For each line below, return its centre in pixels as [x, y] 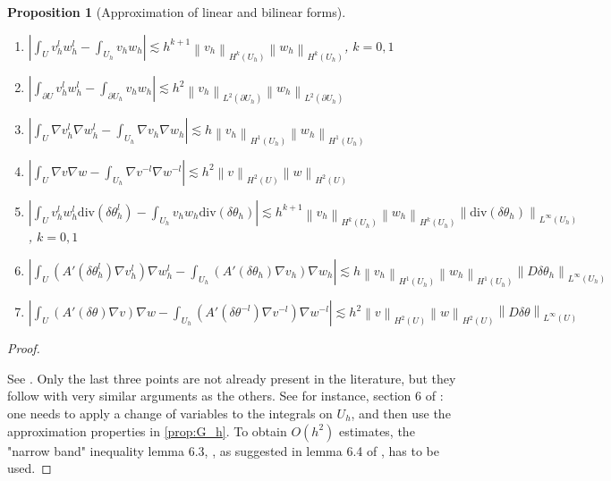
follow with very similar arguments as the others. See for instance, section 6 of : [225, 396]
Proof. [24, 348]
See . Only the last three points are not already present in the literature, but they [232, 378]
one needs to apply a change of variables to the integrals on [170, 413]
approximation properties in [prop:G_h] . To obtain [147, 430]
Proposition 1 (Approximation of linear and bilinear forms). [177, 12]
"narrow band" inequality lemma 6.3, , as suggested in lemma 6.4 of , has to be [223, 450]
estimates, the [377, 430]
